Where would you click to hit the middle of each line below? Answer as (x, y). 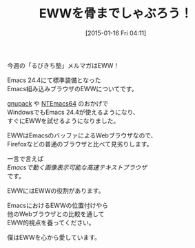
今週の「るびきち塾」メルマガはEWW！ (63, 65)
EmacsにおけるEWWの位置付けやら (58, 205)
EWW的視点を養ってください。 (51, 222)
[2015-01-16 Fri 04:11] (116, 33)
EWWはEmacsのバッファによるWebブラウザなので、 (82, 135)
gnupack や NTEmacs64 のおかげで (58, 103)
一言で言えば (25, 158)
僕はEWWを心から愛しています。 (54, 237)
